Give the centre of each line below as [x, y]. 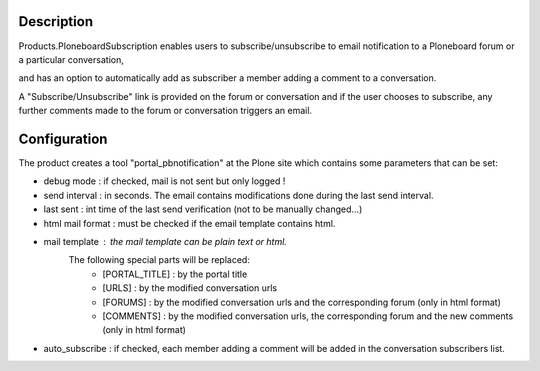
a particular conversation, [71, 59]
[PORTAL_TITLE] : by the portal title [175, 274]
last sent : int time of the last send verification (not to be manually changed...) [203, 209]
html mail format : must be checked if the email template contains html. [189, 223]
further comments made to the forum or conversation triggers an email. [165, 111]
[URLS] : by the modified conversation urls [190, 288]
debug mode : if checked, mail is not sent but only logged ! [164, 181]
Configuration [63, 138]
